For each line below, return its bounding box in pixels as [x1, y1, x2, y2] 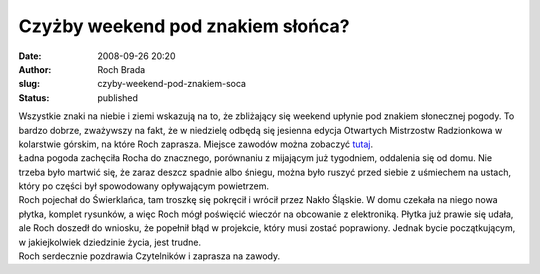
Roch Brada [97, 63, 146, 75]
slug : [18, 78, 40, 90]
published [97, 91, 139, 104]
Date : [18, 50, 42, 62]
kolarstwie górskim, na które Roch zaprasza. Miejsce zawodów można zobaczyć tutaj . [18, 138, 374, 150]
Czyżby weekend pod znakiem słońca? [18, 15, 350, 37]
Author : [18, 63, 52, 75]
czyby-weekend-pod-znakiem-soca [97, 78, 247, 90]
